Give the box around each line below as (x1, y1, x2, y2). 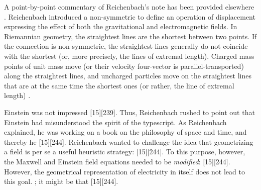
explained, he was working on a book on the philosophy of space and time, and (4, 127, 247, 137)
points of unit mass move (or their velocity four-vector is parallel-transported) (4, 60, 244, 71)
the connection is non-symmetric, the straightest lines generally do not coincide (4, 41, 248, 51)
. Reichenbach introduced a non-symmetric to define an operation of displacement (4, 11, 255, 22)
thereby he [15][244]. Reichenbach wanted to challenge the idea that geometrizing (4, 136, 253, 147)
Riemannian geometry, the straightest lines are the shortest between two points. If (4, 31, 257, 41)
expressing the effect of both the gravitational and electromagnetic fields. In (4, 21, 237, 32)
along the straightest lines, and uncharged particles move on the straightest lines (4, 70, 252, 81)
